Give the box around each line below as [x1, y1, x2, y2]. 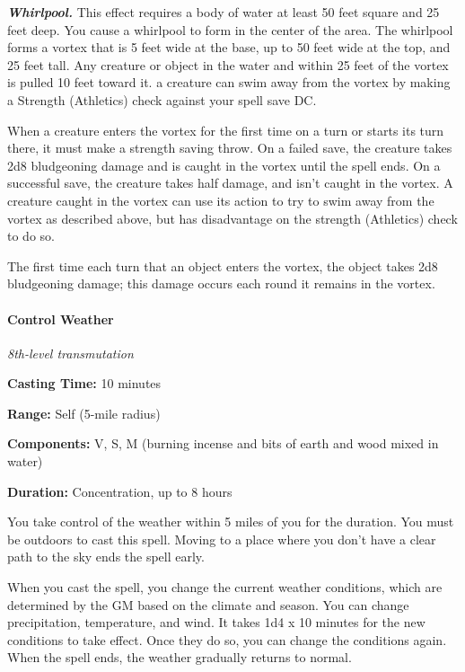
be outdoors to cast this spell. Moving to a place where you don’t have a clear [7, 529, 436, 548]
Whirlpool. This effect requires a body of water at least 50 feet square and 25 [7, 3, 440, 21]
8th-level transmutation [7, 343, 134, 362]
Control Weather [7, 309, 114, 328]
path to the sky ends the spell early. [7, 547, 205, 566]
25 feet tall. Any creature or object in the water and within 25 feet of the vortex [7, 55, 449, 74]
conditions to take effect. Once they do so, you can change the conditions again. [7, 630, 447, 649]
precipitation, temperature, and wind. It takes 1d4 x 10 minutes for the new [7, 613, 426, 632]
